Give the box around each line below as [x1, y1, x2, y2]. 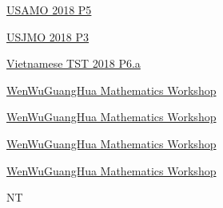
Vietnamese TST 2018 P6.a [6, 55, 141, 72]
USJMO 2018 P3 [6, 28, 90, 45]
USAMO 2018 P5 [6, 2, 92, 18]
